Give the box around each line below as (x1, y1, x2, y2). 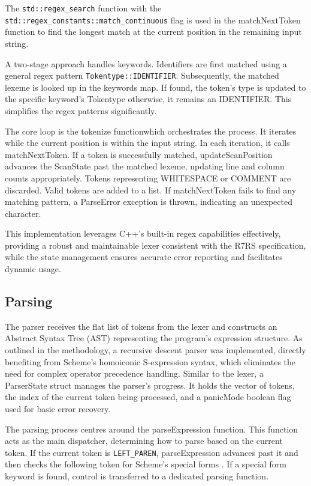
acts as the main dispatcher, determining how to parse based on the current (5, 434, 283, 447)
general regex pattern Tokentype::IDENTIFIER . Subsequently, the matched (5, 69, 279, 82)
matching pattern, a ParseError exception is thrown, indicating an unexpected (5, 195, 292, 208)
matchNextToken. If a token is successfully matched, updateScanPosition (5, 148, 273, 160)
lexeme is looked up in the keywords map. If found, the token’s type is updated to (5, 80, 306, 93)
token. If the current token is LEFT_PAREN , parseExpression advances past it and (5, 446, 298, 458)
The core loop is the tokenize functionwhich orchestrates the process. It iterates (5, 124, 297, 137)
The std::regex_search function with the (5, 2, 162, 14)
